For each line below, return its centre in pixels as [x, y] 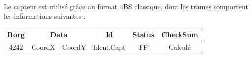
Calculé [180, 47]
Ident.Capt [109, 47]
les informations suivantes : [45, 16]
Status [144, 34]
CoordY [74, 47]
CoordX [43, 47]
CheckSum [180, 34]
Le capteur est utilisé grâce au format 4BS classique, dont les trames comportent [126, 6]
